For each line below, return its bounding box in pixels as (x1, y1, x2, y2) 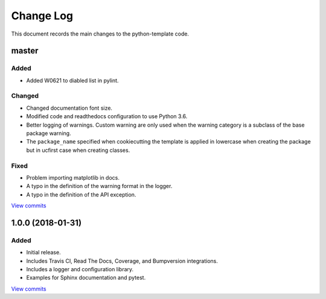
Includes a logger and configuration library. (26, 266, 134, 273)
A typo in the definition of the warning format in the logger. (26, 183, 173, 190)
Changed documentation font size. (26, 104, 113, 112)
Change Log (11, 9, 74, 22)
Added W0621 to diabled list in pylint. (26, 77, 119, 84)
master (11, 46, 39, 56)
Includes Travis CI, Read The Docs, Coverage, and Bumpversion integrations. (26, 257, 219, 265)
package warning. (26, 130, 72, 137)
